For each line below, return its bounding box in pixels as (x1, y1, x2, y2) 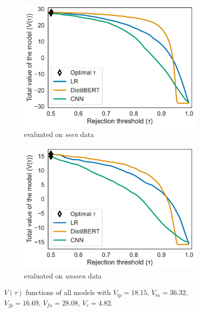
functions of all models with (25, 287, 111, 297)
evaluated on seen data (24, 129, 94, 139)
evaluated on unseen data (24, 270, 102, 280)
